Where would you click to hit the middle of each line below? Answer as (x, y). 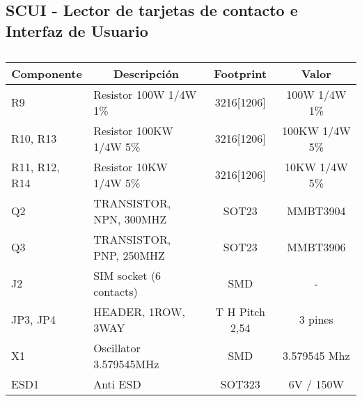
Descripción (146, 73)
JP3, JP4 (34, 320)
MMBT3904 (316, 211)
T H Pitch (240, 311)
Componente (47, 73)
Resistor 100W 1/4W (145, 94)
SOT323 (240, 384)
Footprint (241, 73)
